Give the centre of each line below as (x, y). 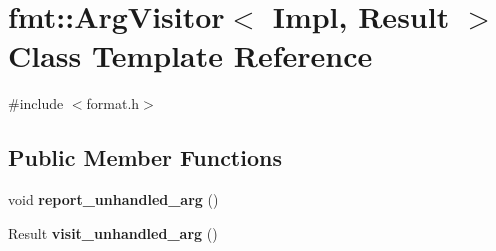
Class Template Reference (190, 55)
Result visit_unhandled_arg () (113, 232)
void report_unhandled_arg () (113, 199)
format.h (113, 103)
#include (36, 103)
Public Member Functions (145, 157)
